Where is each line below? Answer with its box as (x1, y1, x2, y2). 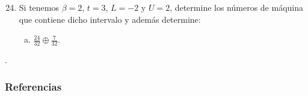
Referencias (5, 79, 62, 94)
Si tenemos (19, 1, 59, 13)
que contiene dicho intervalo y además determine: (19, 13, 201, 25)
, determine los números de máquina (170, 1, 304, 13)
